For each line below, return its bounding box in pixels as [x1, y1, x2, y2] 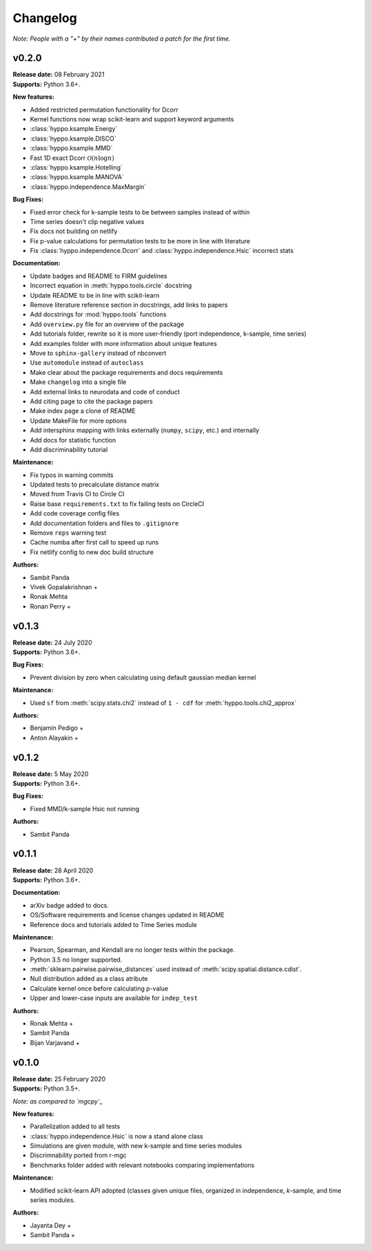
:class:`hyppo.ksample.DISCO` [30, 134, 116, 143]
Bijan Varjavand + [30, 1038, 81, 1047]
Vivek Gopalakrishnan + [30, 582, 98, 591]
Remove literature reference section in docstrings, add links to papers [30, 301, 228, 309]
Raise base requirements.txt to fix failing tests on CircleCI [30, 500, 205, 508]
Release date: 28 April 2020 [12, 866, 94, 875]
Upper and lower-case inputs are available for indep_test [30, 994, 198, 1002]
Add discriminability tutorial [30, 445, 108, 454]
